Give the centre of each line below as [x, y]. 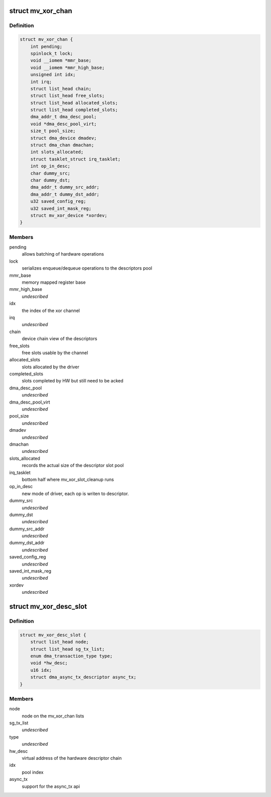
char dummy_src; [50, 173]
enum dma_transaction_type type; [72, 656]
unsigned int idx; [53, 75]
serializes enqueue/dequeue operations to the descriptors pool [87, 268]
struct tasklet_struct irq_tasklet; [75, 159]
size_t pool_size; [53, 131]
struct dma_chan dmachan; [62, 145]
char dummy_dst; [50, 180]
